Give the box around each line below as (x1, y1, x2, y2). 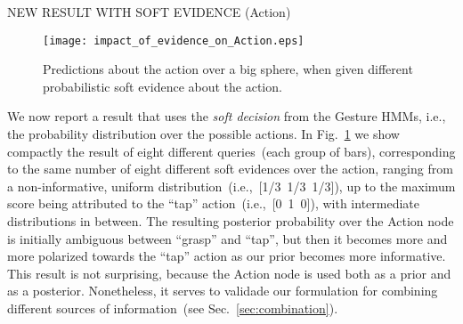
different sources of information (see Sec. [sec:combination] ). (7, 298, 338, 317)
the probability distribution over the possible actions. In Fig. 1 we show (7, 125, 400, 143)
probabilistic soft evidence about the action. (43, 77, 282, 95)
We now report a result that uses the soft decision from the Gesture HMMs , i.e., (7, 107, 446, 126)
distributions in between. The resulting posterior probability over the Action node (7, 212, 454, 230)
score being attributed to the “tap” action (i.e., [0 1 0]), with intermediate (7, 194, 419, 213)
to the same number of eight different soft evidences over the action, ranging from (7, 159, 453, 178)
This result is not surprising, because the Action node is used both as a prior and (7, 263, 451, 282)
